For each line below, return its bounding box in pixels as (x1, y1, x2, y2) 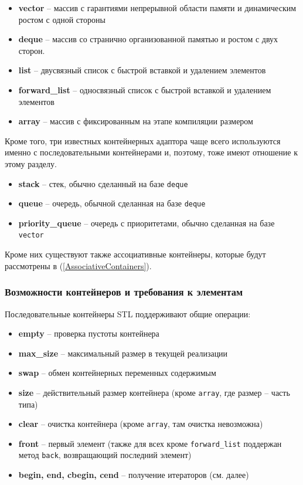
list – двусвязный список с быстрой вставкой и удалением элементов (18, 64, 266, 76)
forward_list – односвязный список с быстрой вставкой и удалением (18, 83, 271, 96)
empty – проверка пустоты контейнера (18, 327, 159, 340)
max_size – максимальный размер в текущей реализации (18, 347, 228, 359)
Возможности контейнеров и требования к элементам (5, 284, 243, 299)
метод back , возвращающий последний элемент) (18, 449, 192, 461)
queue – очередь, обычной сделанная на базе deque (18, 197, 206, 209)
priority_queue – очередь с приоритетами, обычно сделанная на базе (18, 216, 275, 229)
